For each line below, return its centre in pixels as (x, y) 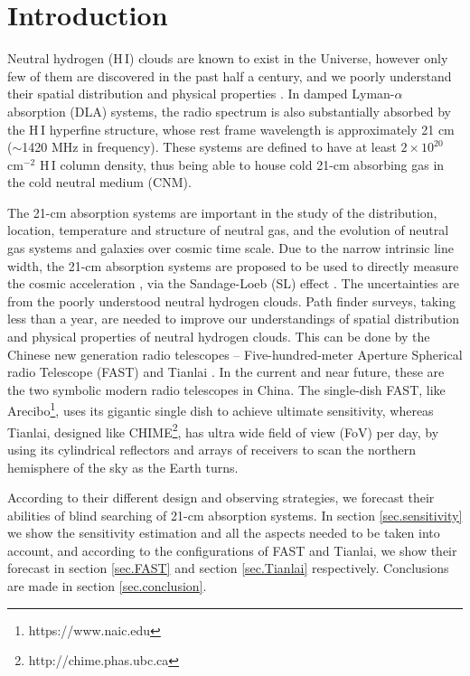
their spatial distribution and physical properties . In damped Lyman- (201, 94)
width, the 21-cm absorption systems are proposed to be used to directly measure (233, 265)
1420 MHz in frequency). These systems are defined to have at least (209, 147)
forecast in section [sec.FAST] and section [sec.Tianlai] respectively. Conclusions (228, 568)
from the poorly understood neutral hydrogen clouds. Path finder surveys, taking (231, 300)
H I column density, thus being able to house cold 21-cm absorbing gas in (242, 164)
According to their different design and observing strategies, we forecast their (221, 498)
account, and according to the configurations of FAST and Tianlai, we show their (232, 550)
